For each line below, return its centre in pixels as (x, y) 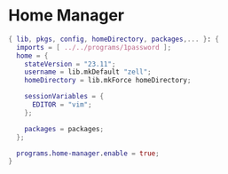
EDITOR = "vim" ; (62, 105)
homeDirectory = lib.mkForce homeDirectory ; (108, 81)
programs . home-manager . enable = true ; (88, 153)
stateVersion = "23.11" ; (70, 64)
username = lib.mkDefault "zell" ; (88, 72)
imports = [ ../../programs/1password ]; (94, 47)
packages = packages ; (64, 129)
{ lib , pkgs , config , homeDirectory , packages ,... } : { (114, 39)
